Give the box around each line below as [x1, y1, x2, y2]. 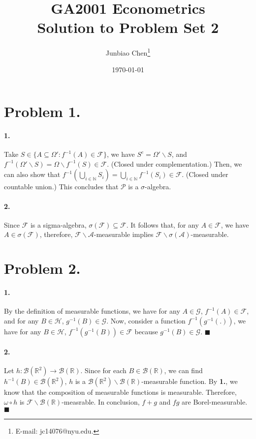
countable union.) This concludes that [4, 181, 119, 192]
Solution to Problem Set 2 [37, 17, 219, 37]
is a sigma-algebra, [30, 219, 87, 230]
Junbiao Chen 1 [105, 46, 151, 58]
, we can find [164, 365, 203, 376]
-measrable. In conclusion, [62, 397, 140, 407]
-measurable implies [94, 229, 154, 239]
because [134, 326, 158, 336]
